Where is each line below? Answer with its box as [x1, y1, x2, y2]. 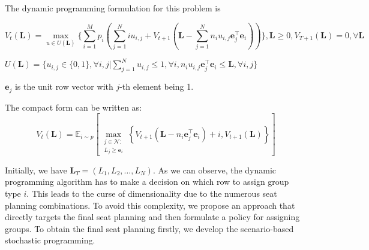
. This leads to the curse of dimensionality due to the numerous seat [26, 187, 277, 199]
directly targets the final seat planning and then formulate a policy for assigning [5, 211, 300, 223]
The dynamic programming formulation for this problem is [5, 2, 221, 14]
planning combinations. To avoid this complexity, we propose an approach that [5, 199, 295, 211]
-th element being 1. [119, 80, 194, 93]
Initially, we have [5, 163, 67, 176]
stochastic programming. [5, 234, 95, 246]
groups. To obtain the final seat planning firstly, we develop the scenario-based [5, 222, 294, 234]
